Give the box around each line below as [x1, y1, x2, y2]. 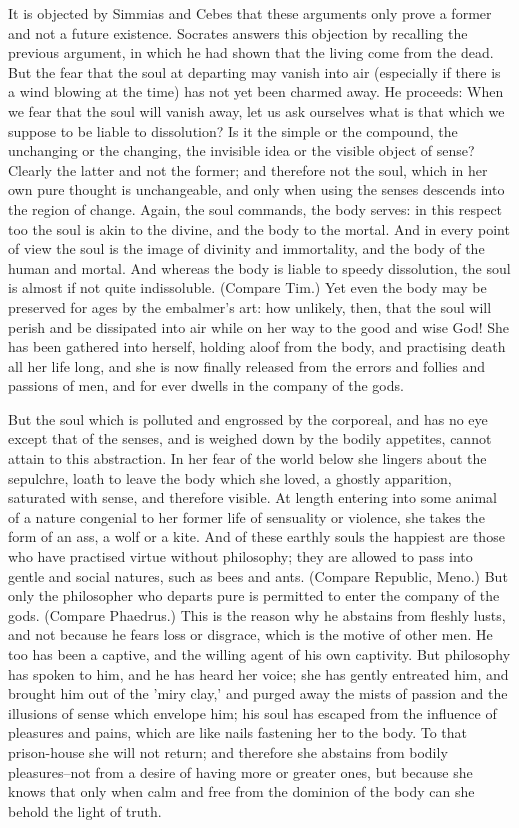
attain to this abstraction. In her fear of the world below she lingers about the [8, 448, 487, 469]
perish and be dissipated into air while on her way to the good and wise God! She [8, 316, 510, 337]
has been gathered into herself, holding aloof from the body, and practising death [8, 336, 506, 357]
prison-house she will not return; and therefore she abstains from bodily [8, 741, 448, 762]
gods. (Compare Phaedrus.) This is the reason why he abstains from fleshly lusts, [8, 604, 506, 625]
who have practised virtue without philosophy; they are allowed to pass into [8, 546, 473, 567]
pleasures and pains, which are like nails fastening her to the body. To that [8, 722, 468, 743]
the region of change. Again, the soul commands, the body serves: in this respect [8, 198, 503, 219]
